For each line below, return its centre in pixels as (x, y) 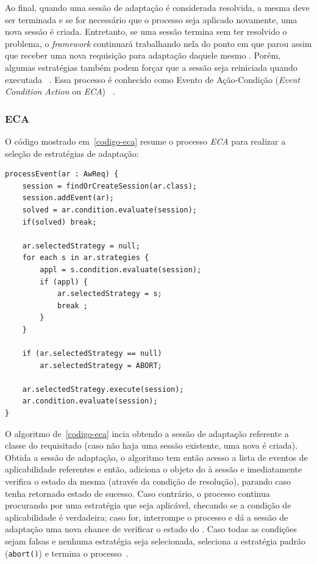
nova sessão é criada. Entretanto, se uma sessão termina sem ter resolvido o (146, 31)
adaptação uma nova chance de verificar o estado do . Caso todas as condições (151, 529)
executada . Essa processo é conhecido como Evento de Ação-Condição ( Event (152, 79)
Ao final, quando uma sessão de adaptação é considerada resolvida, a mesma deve (157, 7)
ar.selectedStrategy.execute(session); (103, 389)
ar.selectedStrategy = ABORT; (101, 365)
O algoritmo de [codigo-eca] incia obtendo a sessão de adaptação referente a (147, 433)
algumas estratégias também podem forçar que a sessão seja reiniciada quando (151, 67)
